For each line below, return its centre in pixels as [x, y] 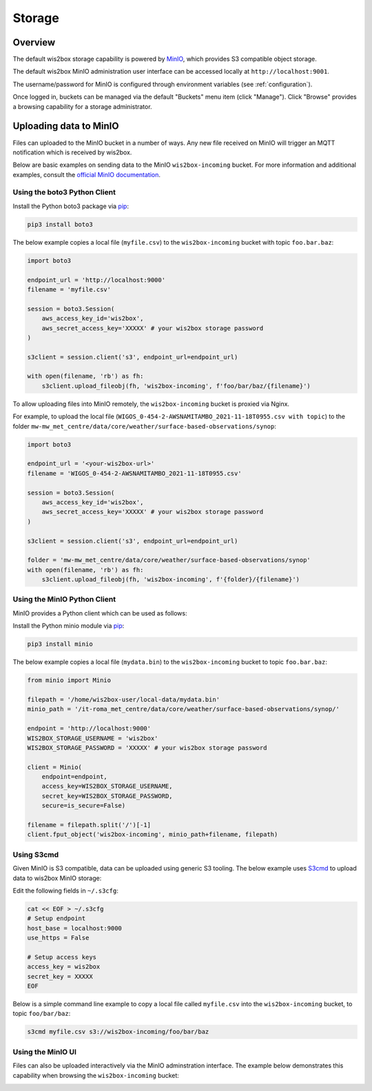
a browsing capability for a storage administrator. [82, 106]
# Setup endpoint [56, 919]
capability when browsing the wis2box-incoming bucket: [96, 1075]
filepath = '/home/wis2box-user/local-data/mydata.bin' [124, 699]
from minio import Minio [69, 680]
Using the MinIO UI [45, 1052]
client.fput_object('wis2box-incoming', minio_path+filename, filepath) [153, 835]
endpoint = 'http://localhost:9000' [89, 728]
